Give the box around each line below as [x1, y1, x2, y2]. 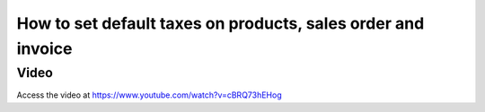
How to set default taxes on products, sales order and [16, 13, 425, 33]
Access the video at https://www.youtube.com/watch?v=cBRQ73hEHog [16, 90, 282, 100]
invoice [16, 39, 73, 58]
